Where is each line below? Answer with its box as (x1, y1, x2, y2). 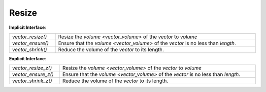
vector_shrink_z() (12, 77, 52, 84)
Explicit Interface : (9, 55, 46, 61)
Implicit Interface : (9, 24, 46, 30)
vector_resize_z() (12, 65, 52, 71)
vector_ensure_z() (12, 71, 54, 78)
